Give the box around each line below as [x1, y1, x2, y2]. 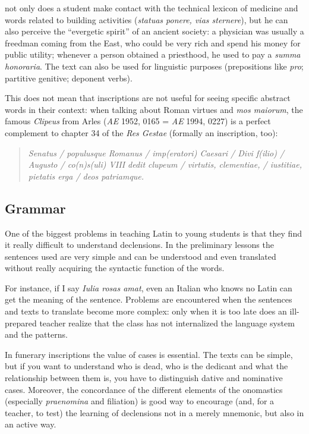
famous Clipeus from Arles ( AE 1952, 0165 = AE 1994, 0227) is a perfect [5, 115, 271, 127]
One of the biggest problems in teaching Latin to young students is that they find [5, 227, 302, 239]
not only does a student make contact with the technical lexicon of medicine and [5, 2, 298, 14]
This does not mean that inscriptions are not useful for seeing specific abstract [5, 92, 291, 104]
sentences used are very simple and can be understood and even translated [5, 250, 276, 262]
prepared [5, 316, 37, 329]
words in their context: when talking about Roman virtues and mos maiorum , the [5, 103, 303, 115]
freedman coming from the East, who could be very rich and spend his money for [5, 36, 301, 49]
